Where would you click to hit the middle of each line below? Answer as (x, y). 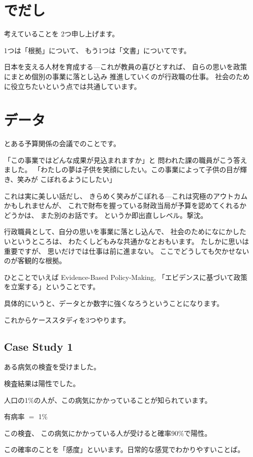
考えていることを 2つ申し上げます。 (62, 34)
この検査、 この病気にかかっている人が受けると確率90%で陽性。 (108, 433)
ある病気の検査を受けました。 (52, 367)
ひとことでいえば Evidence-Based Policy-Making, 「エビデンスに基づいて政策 (126, 277)
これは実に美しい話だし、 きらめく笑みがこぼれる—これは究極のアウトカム (126, 196)
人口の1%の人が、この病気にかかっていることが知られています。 (108, 400)
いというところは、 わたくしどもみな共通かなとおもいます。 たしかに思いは (126, 241)
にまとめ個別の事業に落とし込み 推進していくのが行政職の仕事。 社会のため (127, 76)
